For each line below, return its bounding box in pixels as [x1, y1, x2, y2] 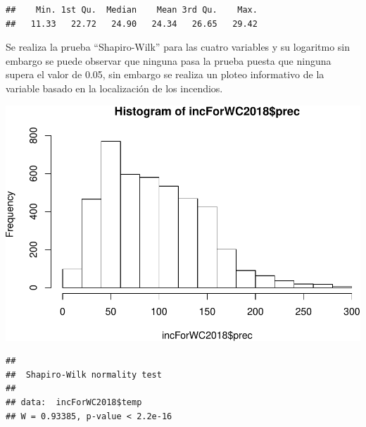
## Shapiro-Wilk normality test [6, 369, 162, 380]
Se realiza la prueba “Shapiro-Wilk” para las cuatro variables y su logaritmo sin [6, 39, 351, 54]
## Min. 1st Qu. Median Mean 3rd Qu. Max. [6, 5, 258, 15]
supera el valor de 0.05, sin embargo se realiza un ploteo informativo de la [6, 67, 324, 82]
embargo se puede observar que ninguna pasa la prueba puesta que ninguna [6, 53, 332, 68]
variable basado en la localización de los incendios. [6, 80, 223, 95]
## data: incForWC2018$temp [6, 397, 142, 408]
